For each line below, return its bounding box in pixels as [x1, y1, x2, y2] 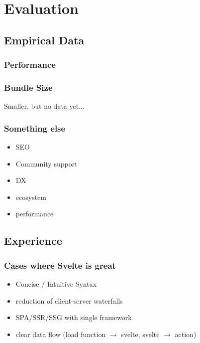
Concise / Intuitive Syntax [15, 279, 97, 289]
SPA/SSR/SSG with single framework [15, 312, 132, 323]
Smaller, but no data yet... [4, 101, 85, 111]
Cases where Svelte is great [4, 259, 116, 271]
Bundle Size [4, 81, 53, 93]
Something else [4, 122, 66, 134]
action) [175, 329, 197, 339]
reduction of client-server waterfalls [15, 295, 123, 306]
